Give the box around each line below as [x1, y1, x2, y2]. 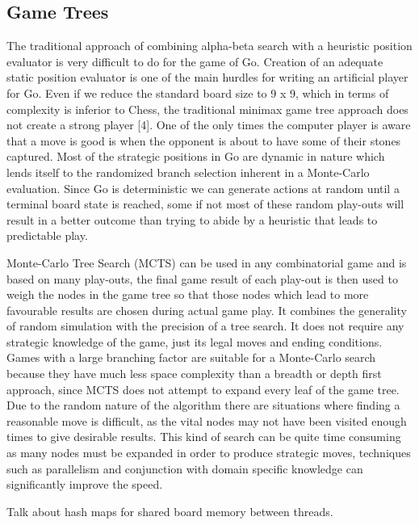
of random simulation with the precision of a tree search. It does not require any [6, 317, 404, 334]
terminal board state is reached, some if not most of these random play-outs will [6, 195, 404, 212]
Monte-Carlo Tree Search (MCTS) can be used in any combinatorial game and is [6, 254, 407, 271]
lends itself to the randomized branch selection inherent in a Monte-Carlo [6, 163, 370, 180]
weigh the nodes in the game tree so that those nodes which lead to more [6, 286, 369, 303]
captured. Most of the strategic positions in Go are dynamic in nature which [6, 148, 385, 165]
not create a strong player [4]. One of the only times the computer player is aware [6, 116, 411, 133]
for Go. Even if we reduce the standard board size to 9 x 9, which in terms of [6, 84, 389, 101]
